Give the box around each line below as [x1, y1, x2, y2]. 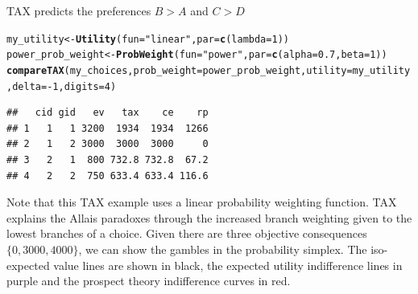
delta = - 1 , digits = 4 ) [12, 80, 117, 92]
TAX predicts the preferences [6, 2, 151, 18]
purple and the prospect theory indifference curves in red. [6, 272, 291, 289]
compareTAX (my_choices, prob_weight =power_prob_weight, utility [6, 64, 347, 76]
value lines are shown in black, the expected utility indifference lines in [53, 256, 403, 273]
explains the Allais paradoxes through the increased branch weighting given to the [6, 209, 412, 226]
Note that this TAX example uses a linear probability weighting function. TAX [6, 194, 397, 210]
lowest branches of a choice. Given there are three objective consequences [6, 225, 367, 242]
